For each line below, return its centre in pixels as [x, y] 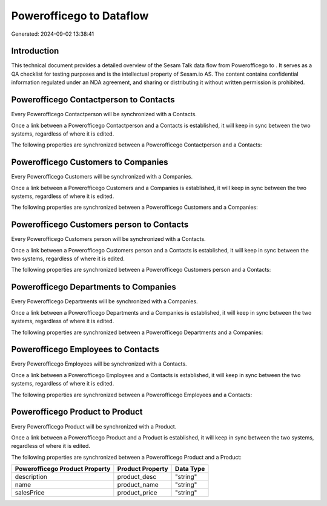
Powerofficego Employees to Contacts [85, 350]
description [31, 477]
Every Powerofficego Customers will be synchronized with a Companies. [102, 177]
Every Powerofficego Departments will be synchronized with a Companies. [104, 301]
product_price [137, 493]
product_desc [137, 477]
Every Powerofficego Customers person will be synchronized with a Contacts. [108, 239]
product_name [138, 485]
